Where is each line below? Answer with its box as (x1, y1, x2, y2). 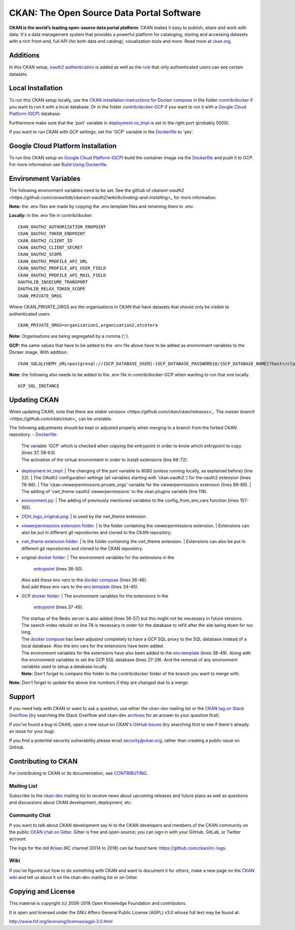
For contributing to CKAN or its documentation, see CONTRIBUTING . (9, 770, 148, 776)
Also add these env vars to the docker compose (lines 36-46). (21, 577, 147, 583)
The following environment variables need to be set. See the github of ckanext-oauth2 (9, 187, 184, 193)
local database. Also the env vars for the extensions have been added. (21, 643, 164, 649)
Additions (9, 51, 40, 60)
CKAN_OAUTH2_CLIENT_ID (18, 238, 73, 244)
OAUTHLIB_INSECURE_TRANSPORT (18, 279, 88, 285)
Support (9, 692, 35, 701)
